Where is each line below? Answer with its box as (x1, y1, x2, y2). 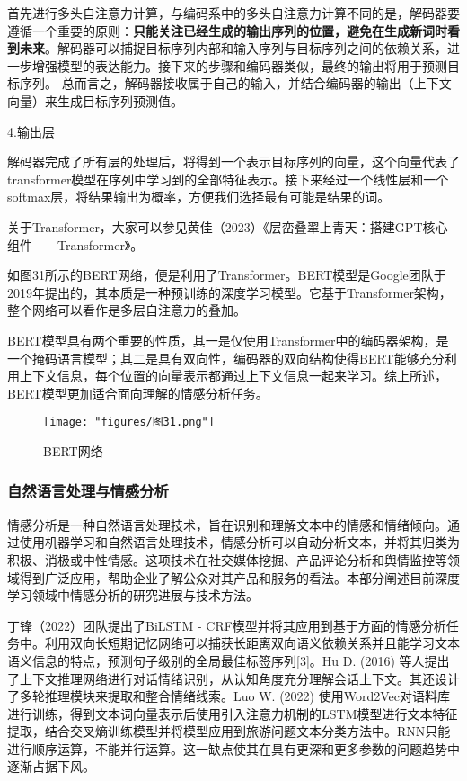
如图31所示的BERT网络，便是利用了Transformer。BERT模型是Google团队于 (7, 265, 446, 284)
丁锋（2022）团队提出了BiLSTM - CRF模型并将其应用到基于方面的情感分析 (7, 615, 446, 634)
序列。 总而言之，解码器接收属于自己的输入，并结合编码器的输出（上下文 (19, 74, 452, 93)
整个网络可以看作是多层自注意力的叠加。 (7, 301, 246, 319)
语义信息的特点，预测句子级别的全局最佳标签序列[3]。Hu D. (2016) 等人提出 (7, 651, 450, 669)
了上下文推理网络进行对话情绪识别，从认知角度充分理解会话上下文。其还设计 (7, 669, 460, 687)
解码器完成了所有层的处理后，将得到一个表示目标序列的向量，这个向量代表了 (7, 152, 460, 171)
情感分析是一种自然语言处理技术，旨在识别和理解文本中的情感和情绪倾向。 (7, 515, 447, 534)
